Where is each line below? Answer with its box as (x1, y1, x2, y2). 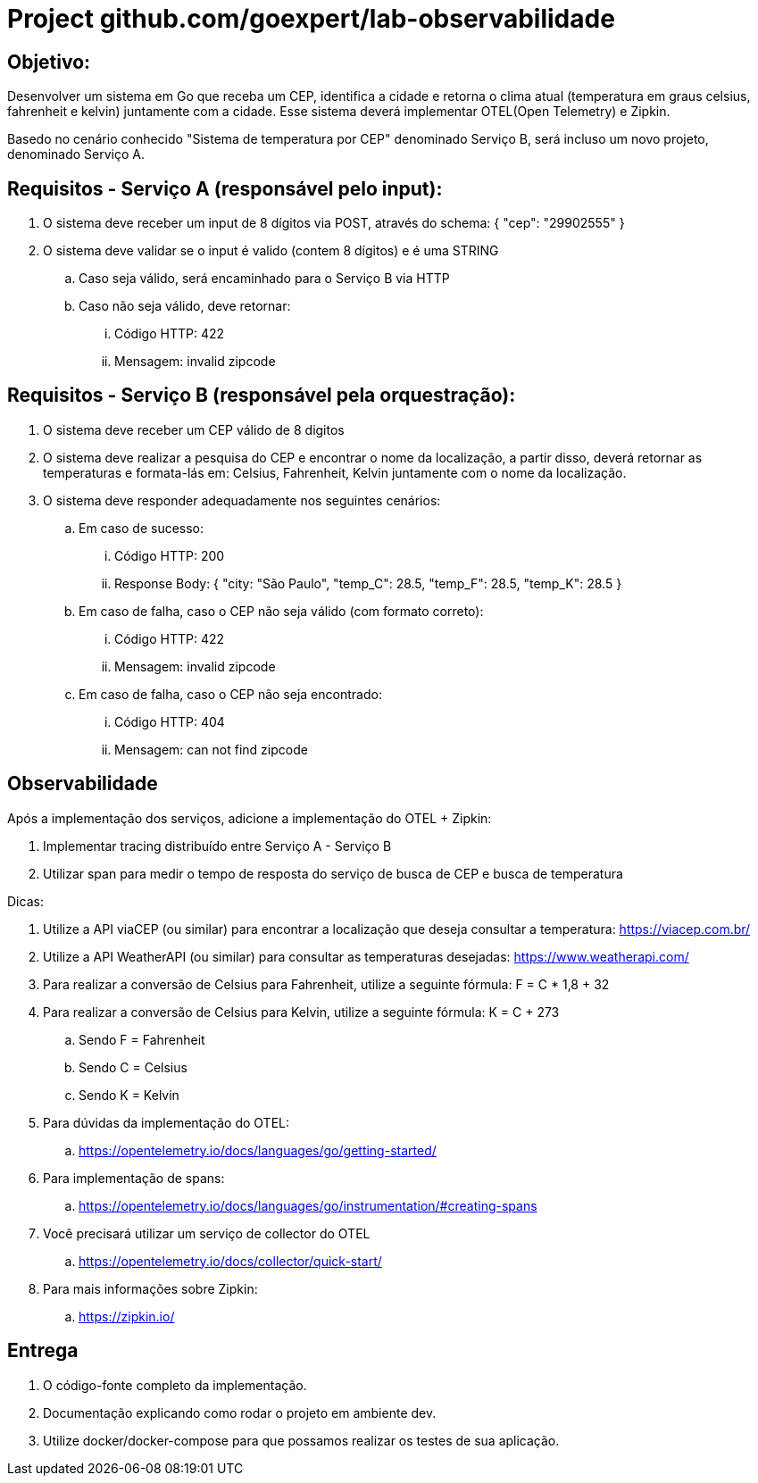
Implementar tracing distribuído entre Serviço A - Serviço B (43, 837, 392, 854)
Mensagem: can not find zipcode (114, 741, 308, 757)
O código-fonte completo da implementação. (43, 1377, 307, 1393)
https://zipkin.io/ (79, 1308, 175, 1324)
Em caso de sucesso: (79, 520, 204, 536)
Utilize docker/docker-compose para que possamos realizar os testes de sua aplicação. (43, 1432, 560, 1448)
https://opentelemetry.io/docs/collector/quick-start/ (79, 1253, 382, 1269)
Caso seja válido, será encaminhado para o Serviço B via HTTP (79, 271, 450, 287)
